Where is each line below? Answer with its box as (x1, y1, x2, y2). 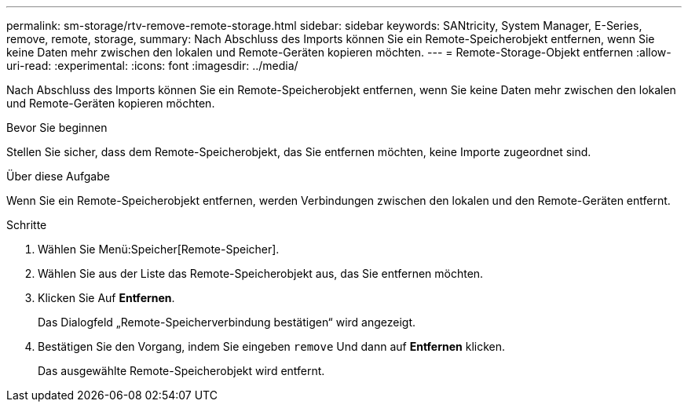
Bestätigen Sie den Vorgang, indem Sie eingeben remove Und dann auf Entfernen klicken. (38, 340, 506, 353)
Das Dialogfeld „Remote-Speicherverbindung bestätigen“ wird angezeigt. (38, 315, 416, 329)
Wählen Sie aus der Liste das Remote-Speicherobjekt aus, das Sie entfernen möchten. (38, 267, 484, 280)
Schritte (6, 218, 47, 231)
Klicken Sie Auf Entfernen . (38, 291, 175, 304)
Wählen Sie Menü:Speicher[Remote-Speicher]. (38, 242, 280, 256)
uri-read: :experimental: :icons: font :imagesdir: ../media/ (6, 59, 298, 72)
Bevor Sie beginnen (6, 121, 108, 134)
